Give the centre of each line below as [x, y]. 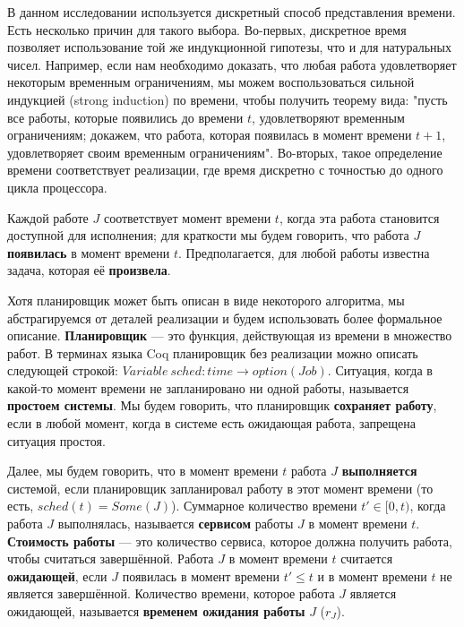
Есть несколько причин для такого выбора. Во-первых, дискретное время [207, 29]
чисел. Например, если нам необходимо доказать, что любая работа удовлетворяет [232, 64]
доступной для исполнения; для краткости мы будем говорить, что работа [208, 235]
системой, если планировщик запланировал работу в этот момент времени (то [220, 488]
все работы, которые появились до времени [125, 117]
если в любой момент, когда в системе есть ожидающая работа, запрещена [211, 423]
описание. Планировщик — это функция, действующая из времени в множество [230, 335]
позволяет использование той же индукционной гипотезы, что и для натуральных [230, 47]
